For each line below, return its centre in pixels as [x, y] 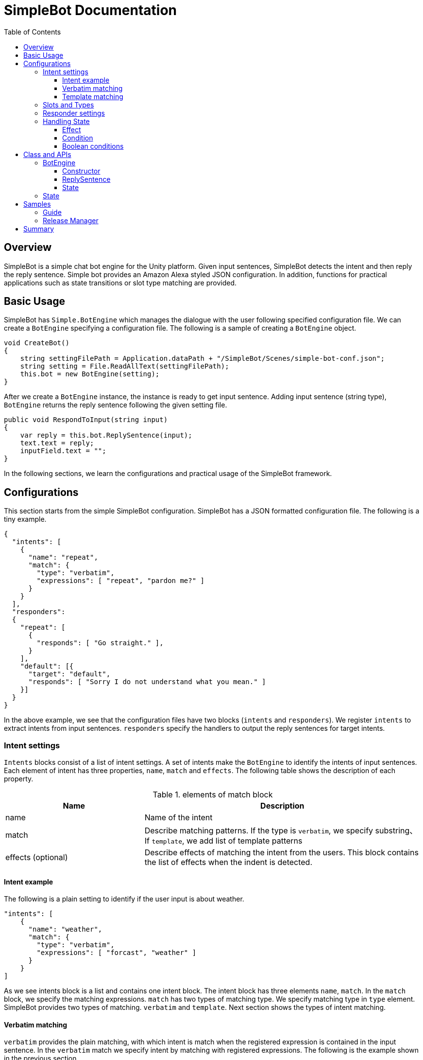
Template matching [93, 96]
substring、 [396, 831]
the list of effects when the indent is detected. [228, 862]
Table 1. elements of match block [213, 795]
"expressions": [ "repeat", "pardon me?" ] [121, 581]
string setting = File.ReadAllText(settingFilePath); [125, 366]
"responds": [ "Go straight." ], [100, 643]
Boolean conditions [93, 146]
